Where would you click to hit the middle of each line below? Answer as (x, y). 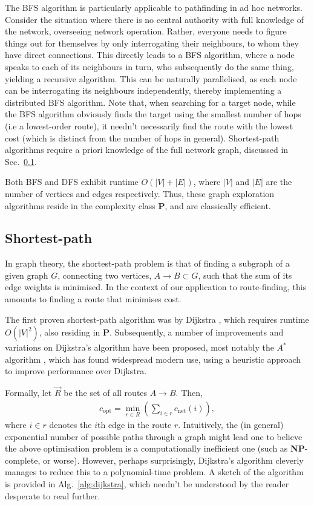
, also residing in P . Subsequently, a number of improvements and (161, 332)
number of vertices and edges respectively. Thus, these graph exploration (140, 193)
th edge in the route (135, 425)
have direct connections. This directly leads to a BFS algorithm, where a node (150, 55)
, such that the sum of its (245, 275)
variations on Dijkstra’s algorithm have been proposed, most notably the (139, 347)
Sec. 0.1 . (21, 161)
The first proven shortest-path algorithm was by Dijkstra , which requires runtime (157, 319)
